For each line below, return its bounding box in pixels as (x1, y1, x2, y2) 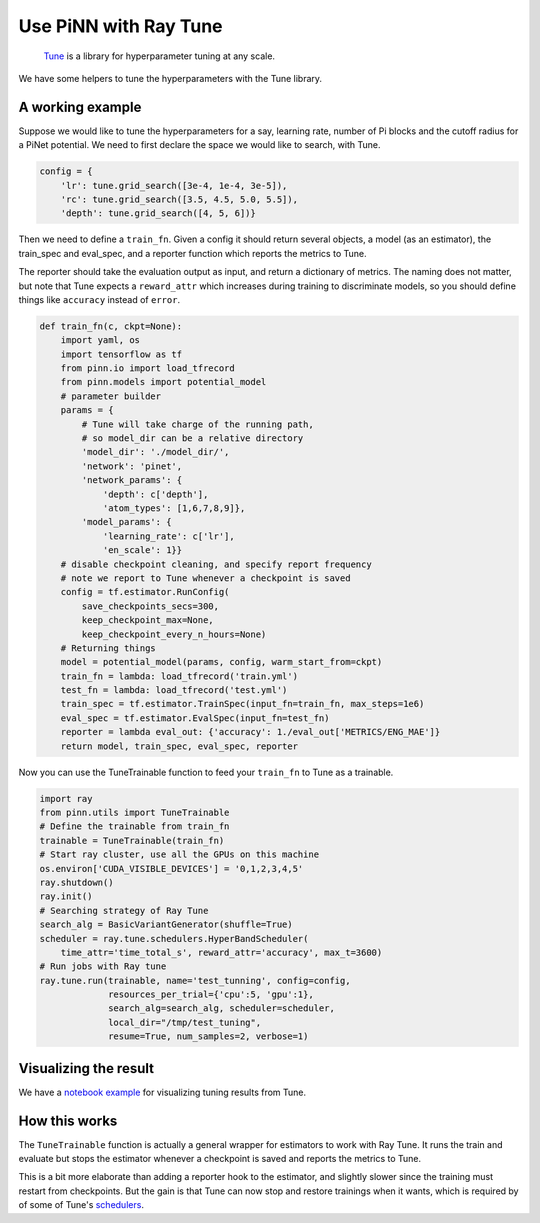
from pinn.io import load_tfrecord (60, 363, 235, 374)
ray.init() (39, 891, 93, 902)
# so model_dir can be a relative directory (81, 433, 304, 444)
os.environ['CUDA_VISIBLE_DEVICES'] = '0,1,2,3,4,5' (39, 863, 304, 874)
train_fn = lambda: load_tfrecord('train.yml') (60, 670, 299, 682)
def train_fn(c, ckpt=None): (39, 320, 183, 332)
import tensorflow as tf (60, 348, 183, 360)
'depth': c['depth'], (102, 488, 209, 500)
